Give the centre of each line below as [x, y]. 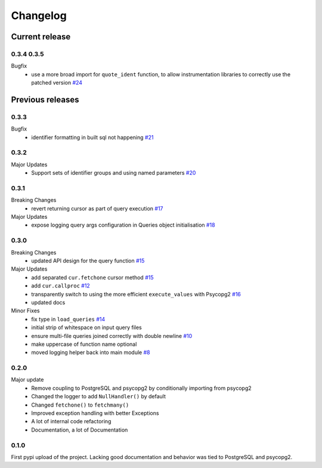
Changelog [39, 16]
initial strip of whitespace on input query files [87, 327]
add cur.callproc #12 [61, 286]
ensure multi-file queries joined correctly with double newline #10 [112, 336]
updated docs [48, 302]
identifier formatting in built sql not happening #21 [92, 137]
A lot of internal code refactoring [71, 421]
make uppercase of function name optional [84, 344]
